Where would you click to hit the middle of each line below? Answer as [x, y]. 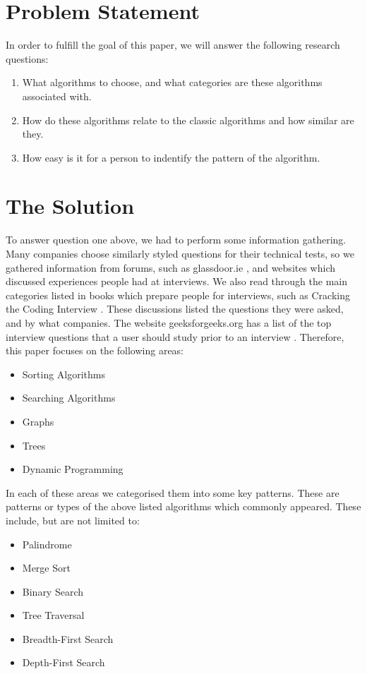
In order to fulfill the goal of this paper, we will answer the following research [173, 45]
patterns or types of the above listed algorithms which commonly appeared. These [183, 506]
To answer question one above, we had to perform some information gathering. [176, 240]
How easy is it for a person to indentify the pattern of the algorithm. [171, 157]
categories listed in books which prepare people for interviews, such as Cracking [178, 295]
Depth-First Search [64, 662]
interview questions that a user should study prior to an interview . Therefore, [175, 336]
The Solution [70, 206]
